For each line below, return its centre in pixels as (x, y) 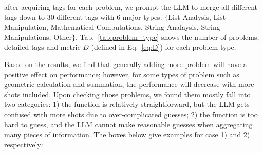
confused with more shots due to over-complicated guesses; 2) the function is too (131, 114)
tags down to (25, 17)
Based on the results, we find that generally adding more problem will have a (126, 64)
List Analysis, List (197, 17)
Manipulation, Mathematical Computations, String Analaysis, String (112, 27)
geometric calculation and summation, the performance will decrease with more (129, 84)
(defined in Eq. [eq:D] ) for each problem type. (164, 47)
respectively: (24, 144)
